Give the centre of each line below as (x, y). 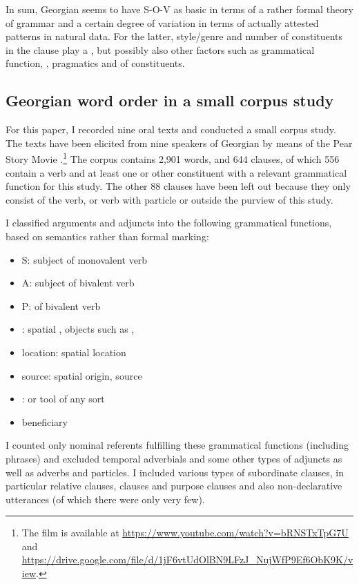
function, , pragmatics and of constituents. (95, 63)
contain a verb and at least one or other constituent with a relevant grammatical (176, 172)
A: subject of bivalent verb (78, 283)
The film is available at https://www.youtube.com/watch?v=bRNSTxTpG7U (185, 533)
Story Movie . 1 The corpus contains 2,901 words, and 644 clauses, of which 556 (173, 158)
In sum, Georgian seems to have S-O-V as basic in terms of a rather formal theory (179, 9)
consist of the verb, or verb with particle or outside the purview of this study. (169, 199)
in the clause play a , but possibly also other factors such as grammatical (160, 49)
